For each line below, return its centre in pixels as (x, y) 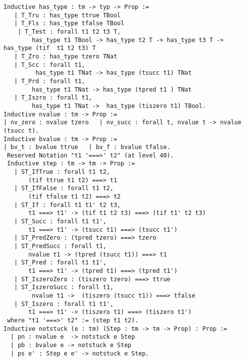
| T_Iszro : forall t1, (53, 98)
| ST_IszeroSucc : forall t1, (64, 287)
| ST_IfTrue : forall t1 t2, (62, 172)
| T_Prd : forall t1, (50, 81)
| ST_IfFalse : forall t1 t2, (64, 188)
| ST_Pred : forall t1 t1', (60, 263)
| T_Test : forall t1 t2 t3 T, (69, 31)
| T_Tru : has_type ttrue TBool (67, 15)
